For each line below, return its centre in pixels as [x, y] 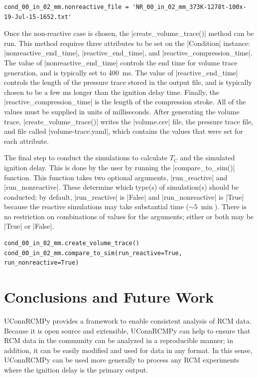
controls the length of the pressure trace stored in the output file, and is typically [128, 82]
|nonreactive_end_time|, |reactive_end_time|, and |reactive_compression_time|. [128, 53]
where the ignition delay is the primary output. [76, 369]
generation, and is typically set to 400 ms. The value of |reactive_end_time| [121, 72]
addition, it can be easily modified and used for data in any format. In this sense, [128, 350]
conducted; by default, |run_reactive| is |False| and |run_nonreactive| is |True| [124, 196]
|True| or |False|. [29, 226]
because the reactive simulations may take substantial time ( [96, 206]
